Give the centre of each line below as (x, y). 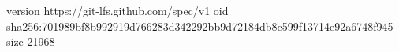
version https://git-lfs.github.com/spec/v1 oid (117, 10)
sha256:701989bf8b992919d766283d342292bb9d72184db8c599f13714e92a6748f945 (200, 26)
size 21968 (31, 41)
